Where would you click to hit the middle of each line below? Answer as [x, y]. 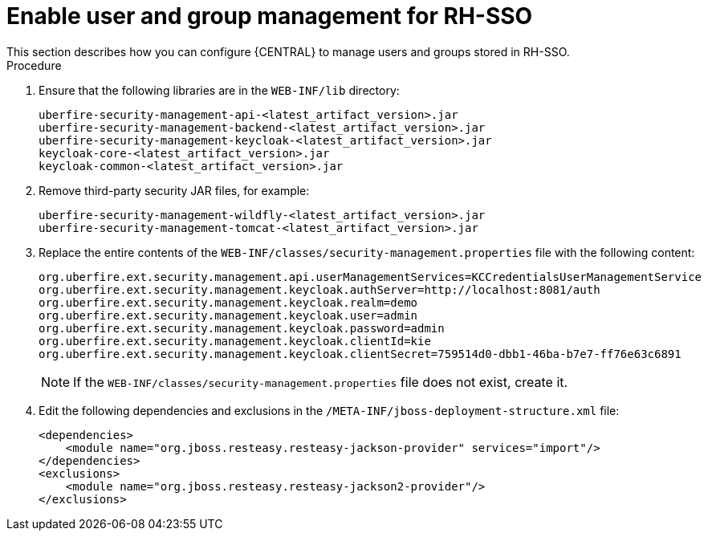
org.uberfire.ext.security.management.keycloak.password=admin [242, 328]
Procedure [34, 65]
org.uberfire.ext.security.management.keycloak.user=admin [228, 315]
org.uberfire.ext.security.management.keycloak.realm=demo [228, 302]
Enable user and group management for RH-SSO [270, 16]
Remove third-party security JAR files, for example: [174, 190]
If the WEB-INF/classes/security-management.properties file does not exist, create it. [321, 382]
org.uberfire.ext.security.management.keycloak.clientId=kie [235, 341]
